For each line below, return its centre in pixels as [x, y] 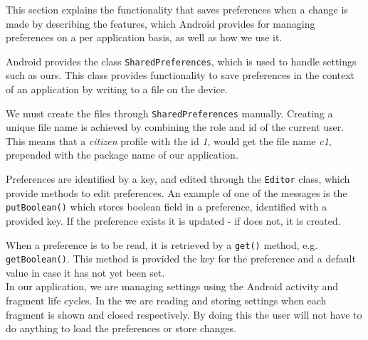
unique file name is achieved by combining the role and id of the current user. [175, 127]
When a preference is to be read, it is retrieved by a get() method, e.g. [162, 244]
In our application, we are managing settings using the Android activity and [172, 286]
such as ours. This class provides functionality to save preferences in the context [180, 75]
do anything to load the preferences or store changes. [121, 328]
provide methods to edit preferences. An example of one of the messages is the [177, 192]
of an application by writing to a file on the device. [117, 89]
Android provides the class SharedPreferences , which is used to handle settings [181, 61]
